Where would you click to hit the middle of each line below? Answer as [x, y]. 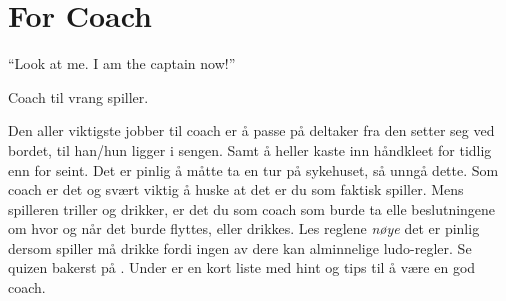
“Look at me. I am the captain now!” [122, 63]
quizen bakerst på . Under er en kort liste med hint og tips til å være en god [242, 267]
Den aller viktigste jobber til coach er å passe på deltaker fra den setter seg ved [251, 130]
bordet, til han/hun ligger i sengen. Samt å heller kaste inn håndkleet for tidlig [250, 149]
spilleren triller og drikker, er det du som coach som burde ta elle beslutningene [252, 208]
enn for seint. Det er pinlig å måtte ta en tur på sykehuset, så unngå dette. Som [253, 169]
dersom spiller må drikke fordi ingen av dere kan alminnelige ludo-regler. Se [240, 247]
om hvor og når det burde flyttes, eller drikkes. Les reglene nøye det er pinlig [244, 228]
